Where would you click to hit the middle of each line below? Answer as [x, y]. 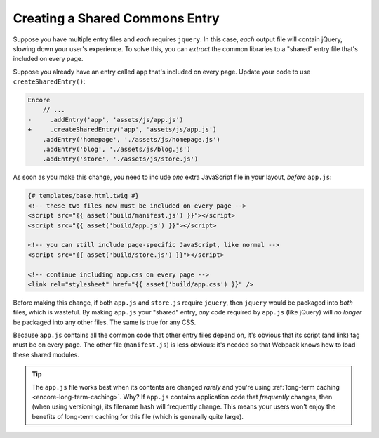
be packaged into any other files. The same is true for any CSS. [105, 322]
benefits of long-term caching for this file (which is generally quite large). [138, 416]
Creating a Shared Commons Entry [117, 18]
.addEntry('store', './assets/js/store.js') [120, 159]
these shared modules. [46, 354]
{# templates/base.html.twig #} [84, 196]
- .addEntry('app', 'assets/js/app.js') [106, 120]
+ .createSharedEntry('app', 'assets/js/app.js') [122, 130]
